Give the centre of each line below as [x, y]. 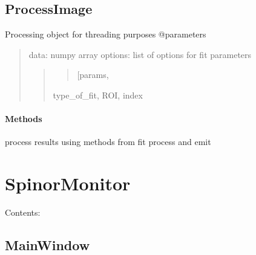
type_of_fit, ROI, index [98, 95]
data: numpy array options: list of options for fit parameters [140, 54]
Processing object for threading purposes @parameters [106, 34]
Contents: [23, 212]
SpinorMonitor [68, 183]
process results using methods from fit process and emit [108, 142]
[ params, [93, 75]
